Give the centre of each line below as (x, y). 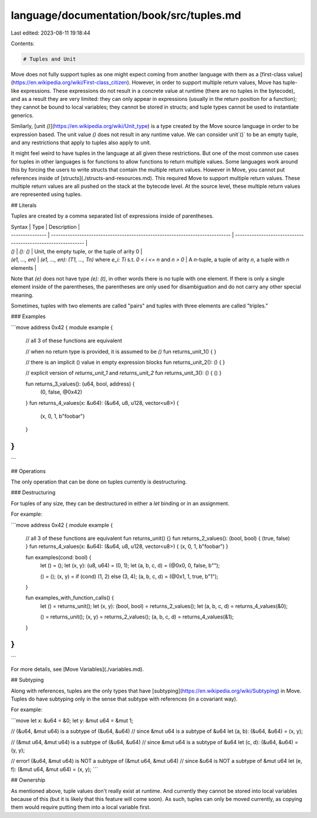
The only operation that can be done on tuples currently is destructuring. (99, 482)
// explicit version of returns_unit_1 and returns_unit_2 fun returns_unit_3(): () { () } (124, 373)
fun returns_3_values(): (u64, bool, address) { (80, 384)
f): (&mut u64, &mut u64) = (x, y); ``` (54, 769)
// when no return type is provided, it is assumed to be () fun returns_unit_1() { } (121, 351)
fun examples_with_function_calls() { (70, 598)
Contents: (23, 43)
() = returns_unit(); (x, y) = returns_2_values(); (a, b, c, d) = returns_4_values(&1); (137, 617)
